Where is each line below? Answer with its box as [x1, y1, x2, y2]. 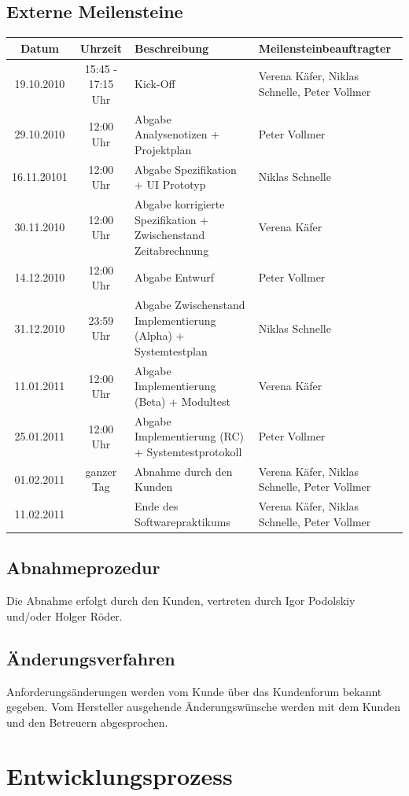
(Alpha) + [134, 327, 185, 344]
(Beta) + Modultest [134, 392, 230, 409]
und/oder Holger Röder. [6, 607, 123, 624]
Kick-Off [134, 76, 175, 92]
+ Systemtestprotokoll [134, 443, 242, 459]
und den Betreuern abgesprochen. [6, 713, 168, 730]
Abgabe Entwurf [134, 269, 214, 286]
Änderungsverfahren [6, 646, 175, 670]
